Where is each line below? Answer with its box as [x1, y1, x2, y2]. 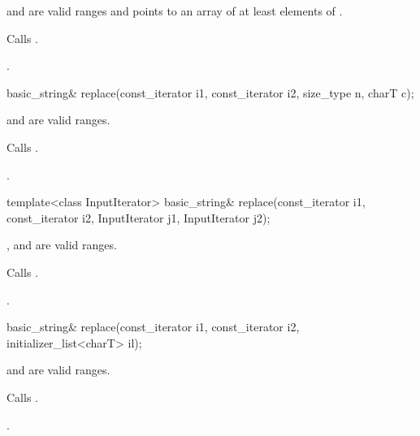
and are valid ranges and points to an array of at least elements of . [6, 2, 343, 19]
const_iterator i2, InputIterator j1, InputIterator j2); [6, 209, 271, 226]
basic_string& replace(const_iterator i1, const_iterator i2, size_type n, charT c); [6, 84, 414, 101]
